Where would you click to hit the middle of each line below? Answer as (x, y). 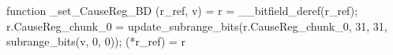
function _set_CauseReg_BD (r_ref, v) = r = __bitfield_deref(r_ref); (182, 10)
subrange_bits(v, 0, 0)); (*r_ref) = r (96, 41)
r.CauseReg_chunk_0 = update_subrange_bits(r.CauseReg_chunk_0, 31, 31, (197, 26)
